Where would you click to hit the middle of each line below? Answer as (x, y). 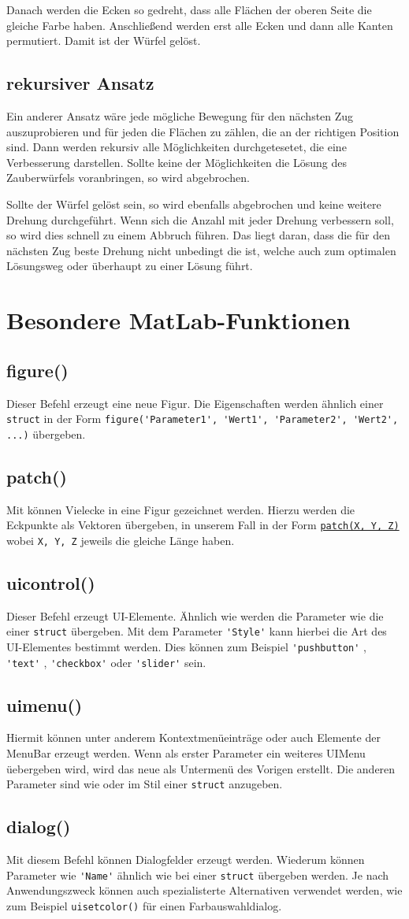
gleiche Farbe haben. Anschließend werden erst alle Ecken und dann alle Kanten (200, 25)
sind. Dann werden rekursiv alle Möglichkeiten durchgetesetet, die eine (177, 147)
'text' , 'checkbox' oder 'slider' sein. (106, 662)
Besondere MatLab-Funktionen (178, 320)
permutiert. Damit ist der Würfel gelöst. (104, 41)
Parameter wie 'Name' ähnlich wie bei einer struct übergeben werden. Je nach (198, 875)
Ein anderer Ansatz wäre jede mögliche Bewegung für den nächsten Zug (180, 115)
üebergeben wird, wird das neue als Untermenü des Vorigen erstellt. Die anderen (201, 768)
